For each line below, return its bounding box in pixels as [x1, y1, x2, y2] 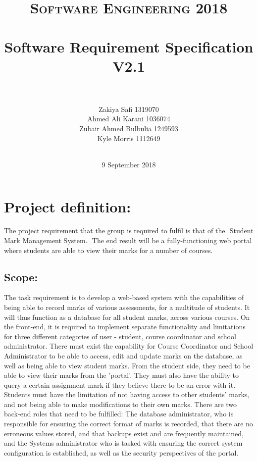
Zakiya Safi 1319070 [99, 103, 159, 114]
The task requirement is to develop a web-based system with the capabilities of [4, 292, 244, 303]
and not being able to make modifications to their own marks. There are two [4, 399, 237, 409]
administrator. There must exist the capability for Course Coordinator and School [4, 341, 254, 351]
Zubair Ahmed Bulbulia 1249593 [79, 123, 178, 134]
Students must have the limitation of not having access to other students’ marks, [4, 389, 250, 400]
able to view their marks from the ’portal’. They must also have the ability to [4, 370, 239, 380]
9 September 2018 [102, 159, 156, 169]
